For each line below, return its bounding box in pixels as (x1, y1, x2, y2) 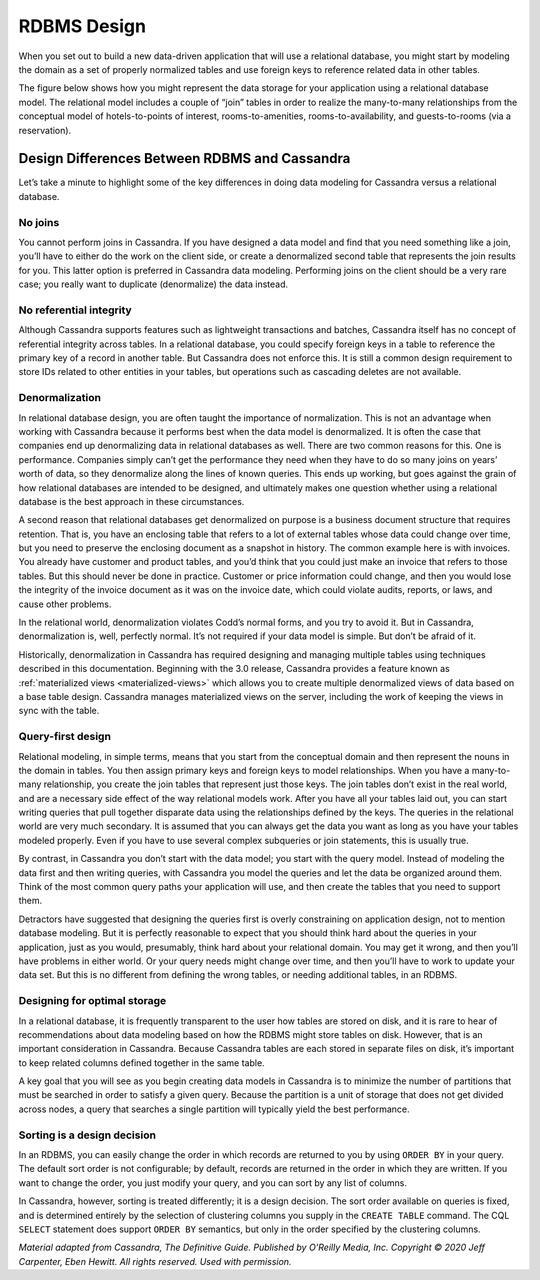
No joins (18, 215, 60, 229)
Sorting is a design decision (18, 1128, 157, 1142)
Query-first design (18, 730, 112, 744)
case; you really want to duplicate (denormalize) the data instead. (18, 278, 289, 290)
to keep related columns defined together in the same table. (18, 1056, 265, 1069)
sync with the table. (18, 705, 100, 717)
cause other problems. (18, 598, 112, 610)
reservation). (18, 124, 72, 136)
